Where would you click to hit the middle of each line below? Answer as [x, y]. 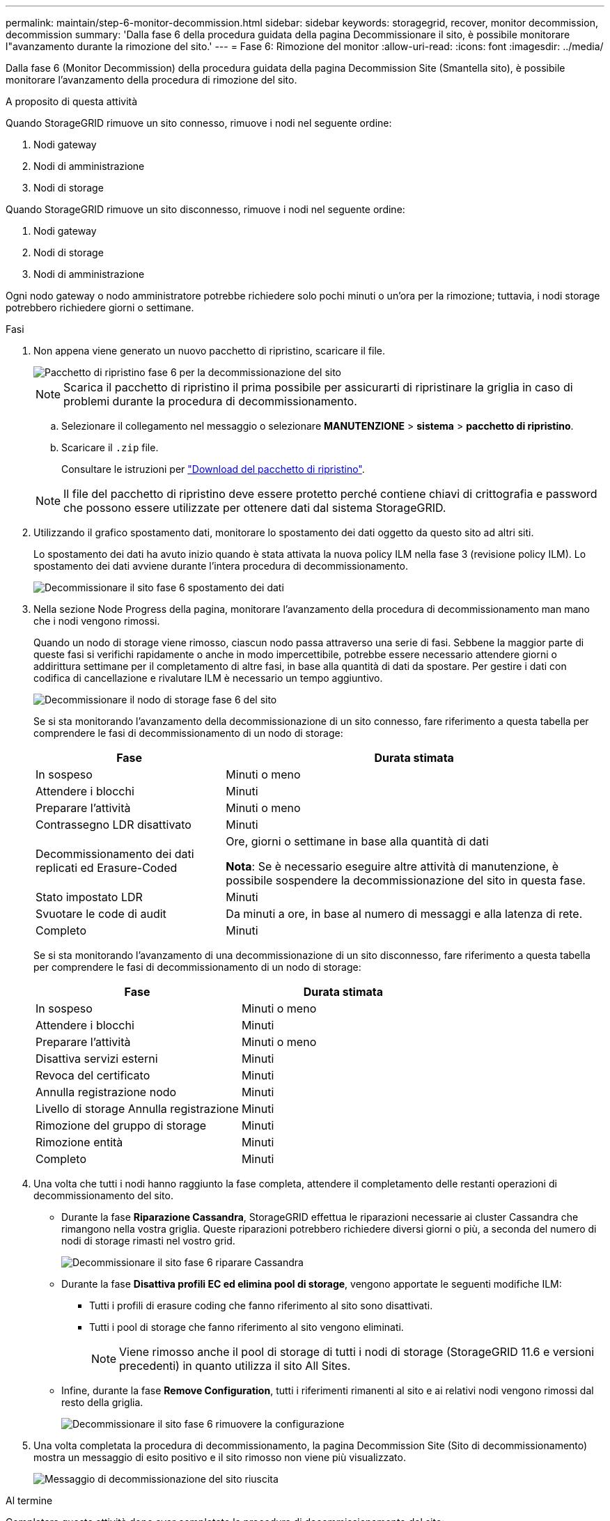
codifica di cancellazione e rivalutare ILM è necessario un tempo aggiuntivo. [208, 678]
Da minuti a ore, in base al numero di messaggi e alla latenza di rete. [404, 914]
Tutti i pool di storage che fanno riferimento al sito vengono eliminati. [247, 1327]
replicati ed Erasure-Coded [107, 868]
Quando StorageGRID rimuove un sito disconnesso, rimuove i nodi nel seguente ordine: [205, 209]
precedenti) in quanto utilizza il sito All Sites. [235, 1366]
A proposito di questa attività [72, 101]
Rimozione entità [79, 1142]
